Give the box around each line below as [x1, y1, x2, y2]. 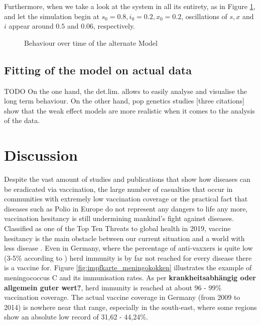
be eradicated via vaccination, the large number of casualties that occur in [4, 183, 233, 194]
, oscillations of [181, 11, 227, 21]
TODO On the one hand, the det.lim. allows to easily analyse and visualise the [4, 85, 247, 96]
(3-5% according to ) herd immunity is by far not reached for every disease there [4, 252, 252, 263]
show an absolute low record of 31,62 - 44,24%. [4, 311, 148, 322]
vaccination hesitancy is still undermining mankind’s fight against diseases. [4, 213, 234, 224]
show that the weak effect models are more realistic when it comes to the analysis [4, 105, 255, 116]
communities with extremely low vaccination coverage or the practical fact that [4, 193, 248, 204]
